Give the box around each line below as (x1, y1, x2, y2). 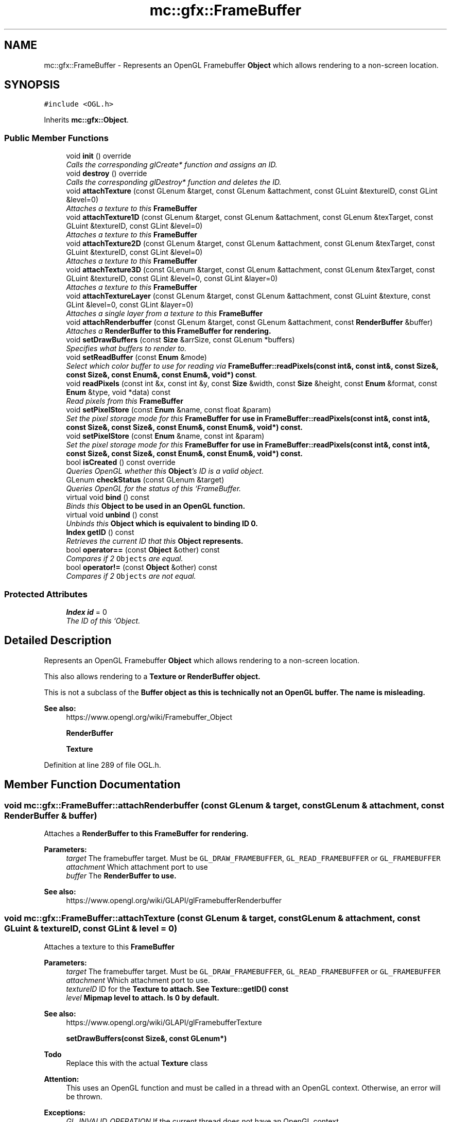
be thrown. (66, 1092, 102, 1101)
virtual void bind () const (66, 493, 149, 502)
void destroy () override (66, 169, 147, 178)
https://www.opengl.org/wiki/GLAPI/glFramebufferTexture (66, 1017, 262, 1027)
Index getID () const (66, 528, 134, 537)
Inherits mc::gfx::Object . (44, 115, 129, 125)
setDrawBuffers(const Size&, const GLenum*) (66, 1033, 227, 1043)
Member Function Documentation (4, 778, 181, 791)
